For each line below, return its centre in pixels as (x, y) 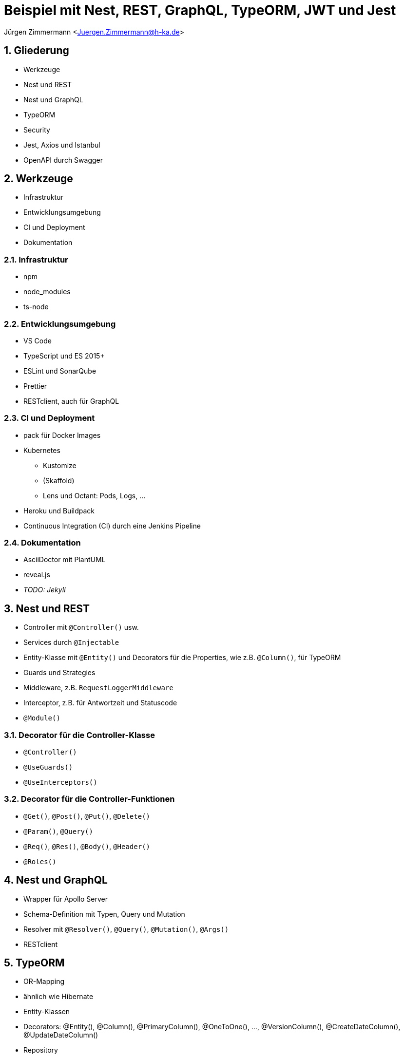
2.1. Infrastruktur (36, 259)
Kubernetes (42, 450)
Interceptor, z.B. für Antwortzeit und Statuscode (100, 703)
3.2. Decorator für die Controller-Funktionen (89, 799)
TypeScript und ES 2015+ (64, 356)
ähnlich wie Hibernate (58, 997)
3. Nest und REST (47, 608)
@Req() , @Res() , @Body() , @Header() (87, 846)
